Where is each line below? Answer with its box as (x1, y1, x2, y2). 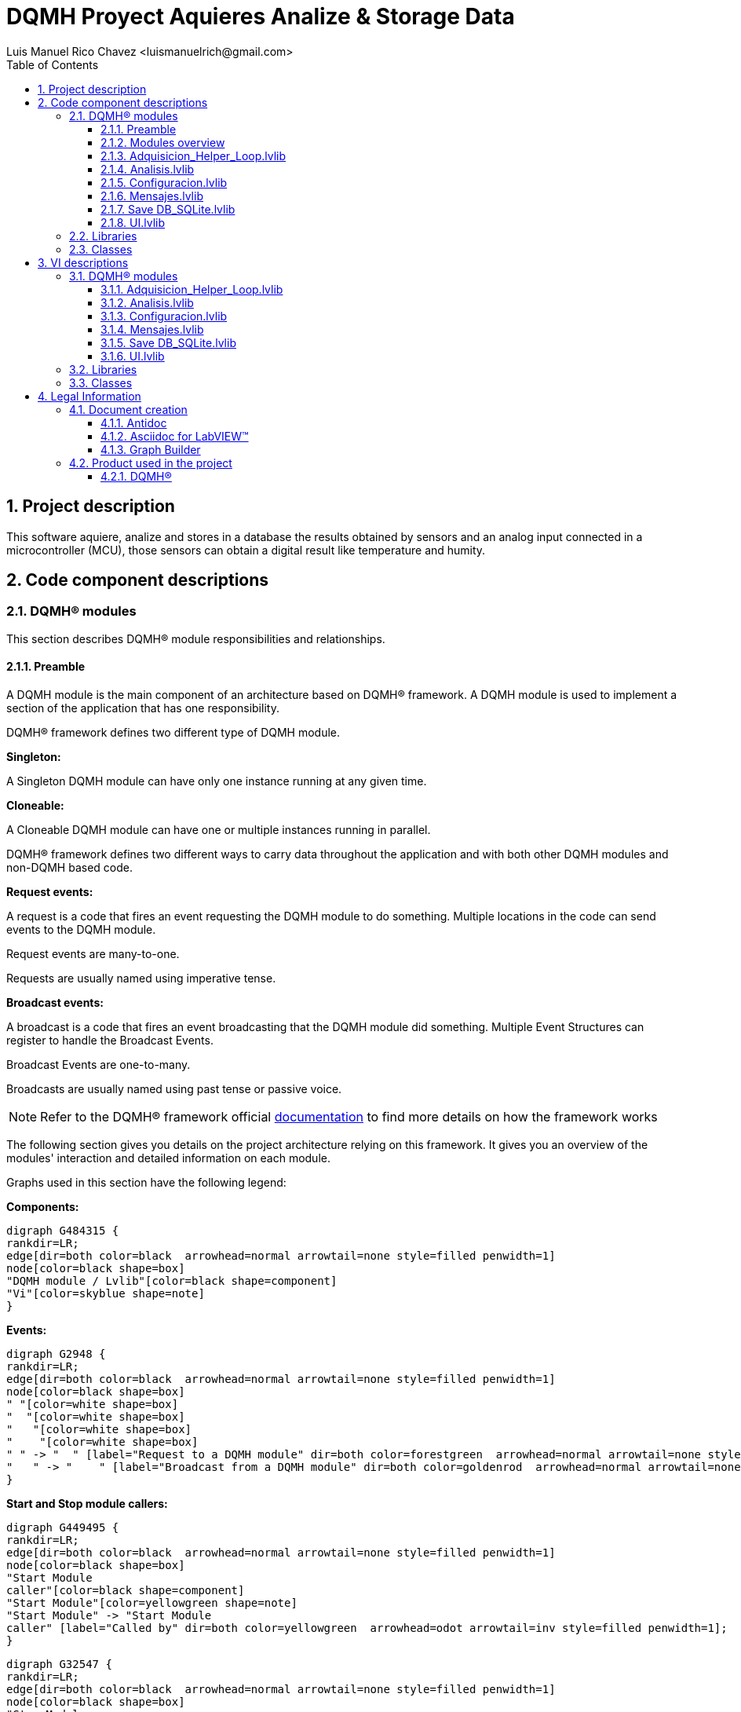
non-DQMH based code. (6, 861, 133, 875)
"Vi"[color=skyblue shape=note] (6, 1287, 205, 1300)
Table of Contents (6, 57, 99, 71)
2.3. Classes (69, 242, 133, 256)
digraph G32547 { (6, 1658, 112, 1671)
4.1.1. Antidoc (100, 415, 167, 430)
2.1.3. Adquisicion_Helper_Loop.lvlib (100, 148, 287, 163)
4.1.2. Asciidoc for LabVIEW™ (100, 429, 249, 443)
